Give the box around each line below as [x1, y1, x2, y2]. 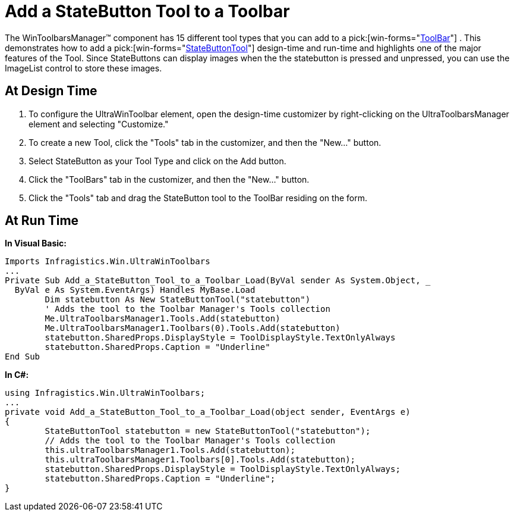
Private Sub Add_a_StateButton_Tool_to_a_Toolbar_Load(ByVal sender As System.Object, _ [5, 276, 431, 286]
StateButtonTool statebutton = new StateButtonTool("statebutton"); [45, 426, 371, 436]
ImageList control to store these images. [5, 62, 162, 73]
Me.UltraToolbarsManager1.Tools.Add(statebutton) [45, 314, 280, 324]
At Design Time [5, 83, 97, 99]
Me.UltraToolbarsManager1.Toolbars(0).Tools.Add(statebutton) [45, 323, 340, 333]
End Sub [5, 352, 40, 362]
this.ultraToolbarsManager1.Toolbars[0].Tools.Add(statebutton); [45, 455, 356, 465]
